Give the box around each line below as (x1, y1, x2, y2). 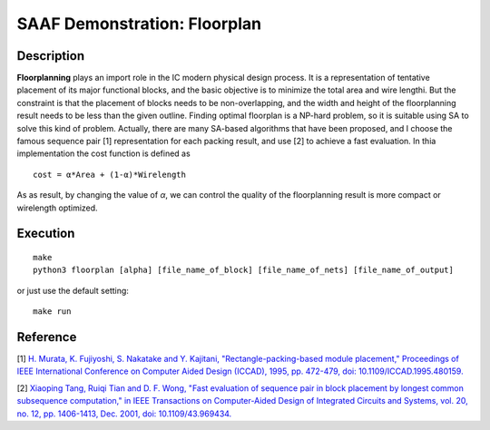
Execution (16, 226, 75, 241)
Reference (16, 329, 77, 345)
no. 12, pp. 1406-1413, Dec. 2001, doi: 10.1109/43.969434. (16, 408, 232, 419)
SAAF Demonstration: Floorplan (16, 14, 262, 34)
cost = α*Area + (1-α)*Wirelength (33, 169, 186, 180)
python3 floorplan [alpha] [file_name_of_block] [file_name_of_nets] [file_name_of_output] (33, 265, 454, 276)
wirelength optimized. (16, 202, 99, 213)
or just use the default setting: (16, 285, 129, 296)
